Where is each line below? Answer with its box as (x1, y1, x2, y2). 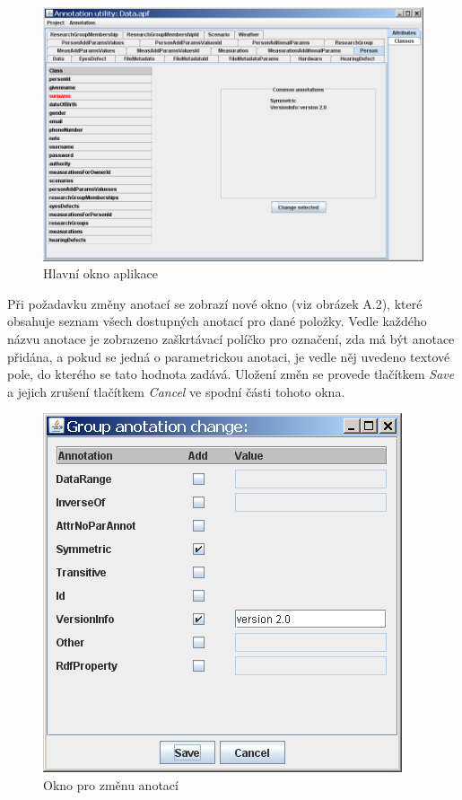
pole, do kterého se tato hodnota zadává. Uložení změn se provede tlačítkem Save (7, 365, 455, 383)
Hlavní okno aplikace (43, 264, 158, 283)
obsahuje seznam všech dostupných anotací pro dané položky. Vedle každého (7, 312, 427, 330)
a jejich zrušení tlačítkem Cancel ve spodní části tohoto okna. (7, 382, 345, 400)
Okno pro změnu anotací (43, 776, 179, 794)
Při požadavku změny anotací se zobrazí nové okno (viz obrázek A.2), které (7, 294, 423, 312)
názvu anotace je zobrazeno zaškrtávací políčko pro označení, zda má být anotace (7, 330, 455, 348)
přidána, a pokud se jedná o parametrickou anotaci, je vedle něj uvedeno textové (7, 347, 450, 365)
